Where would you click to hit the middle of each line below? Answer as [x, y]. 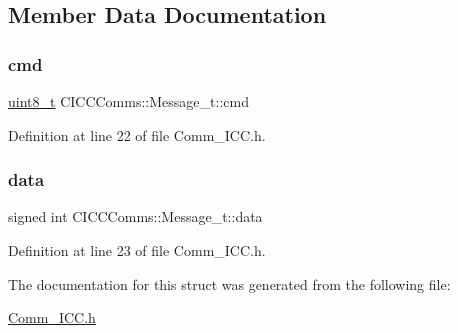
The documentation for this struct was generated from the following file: [229, 283]
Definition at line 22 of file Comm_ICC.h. [137, 134]
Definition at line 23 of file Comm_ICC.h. [137, 250]
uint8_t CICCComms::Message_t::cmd [128, 101]
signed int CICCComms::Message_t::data [135, 216]
